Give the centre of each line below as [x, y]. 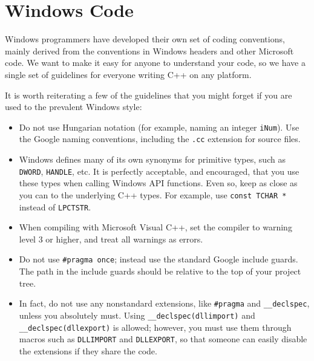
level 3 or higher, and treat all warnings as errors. [111, 239]
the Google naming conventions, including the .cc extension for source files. [160, 139]
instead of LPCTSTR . [55, 207]
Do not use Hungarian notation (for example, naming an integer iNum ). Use [159, 127]
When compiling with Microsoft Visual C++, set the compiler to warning [155, 227]
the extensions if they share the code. [88, 350]
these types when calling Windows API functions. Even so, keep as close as [158, 183]
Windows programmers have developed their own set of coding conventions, [145, 39]
